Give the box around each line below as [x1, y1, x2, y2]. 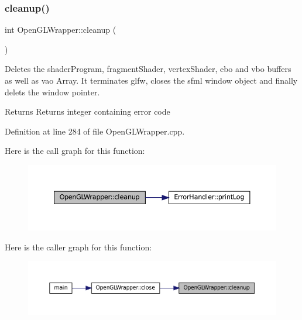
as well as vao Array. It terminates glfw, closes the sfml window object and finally [5, 74, 298, 86]
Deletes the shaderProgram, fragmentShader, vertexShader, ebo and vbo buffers [5, 63, 291, 75]
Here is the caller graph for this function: [5, 240, 152, 253]
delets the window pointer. [5, 85, 100, 98]
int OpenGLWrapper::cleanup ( [5, 23, 116, 36]
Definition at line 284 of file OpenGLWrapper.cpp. [5, 125, 185, 137]
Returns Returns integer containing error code [5, 105, 170, 118]
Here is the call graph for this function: [5, 144, 145, 157]
